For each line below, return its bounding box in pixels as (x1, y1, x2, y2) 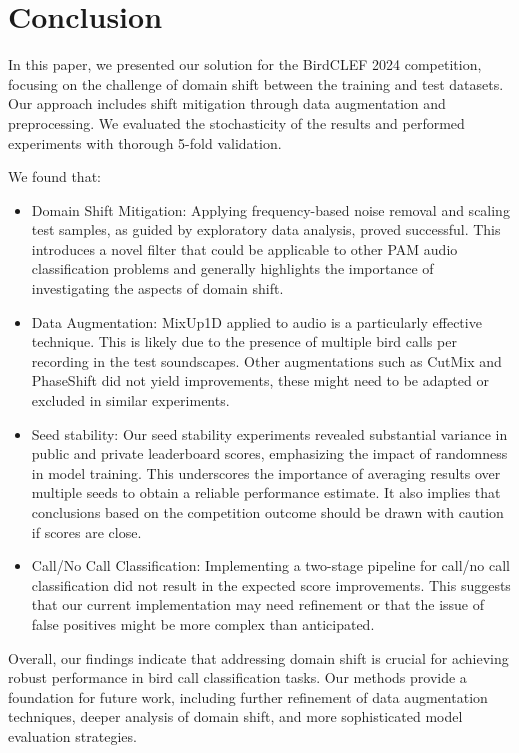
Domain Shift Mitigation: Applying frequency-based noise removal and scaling (31, 199, 510, 220)
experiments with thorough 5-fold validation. (8, 132, 282, 153)
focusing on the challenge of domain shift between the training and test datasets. (8, 73, 504, 94)
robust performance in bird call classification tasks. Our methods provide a (8, 667, 467, 688)
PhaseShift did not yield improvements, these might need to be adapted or (31, 370, 489, 391)
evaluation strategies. (8, 725, 137, 746)
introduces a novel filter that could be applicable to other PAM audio (31, 238, 458, 259)
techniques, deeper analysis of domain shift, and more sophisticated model (8, 706, 463, 727)
